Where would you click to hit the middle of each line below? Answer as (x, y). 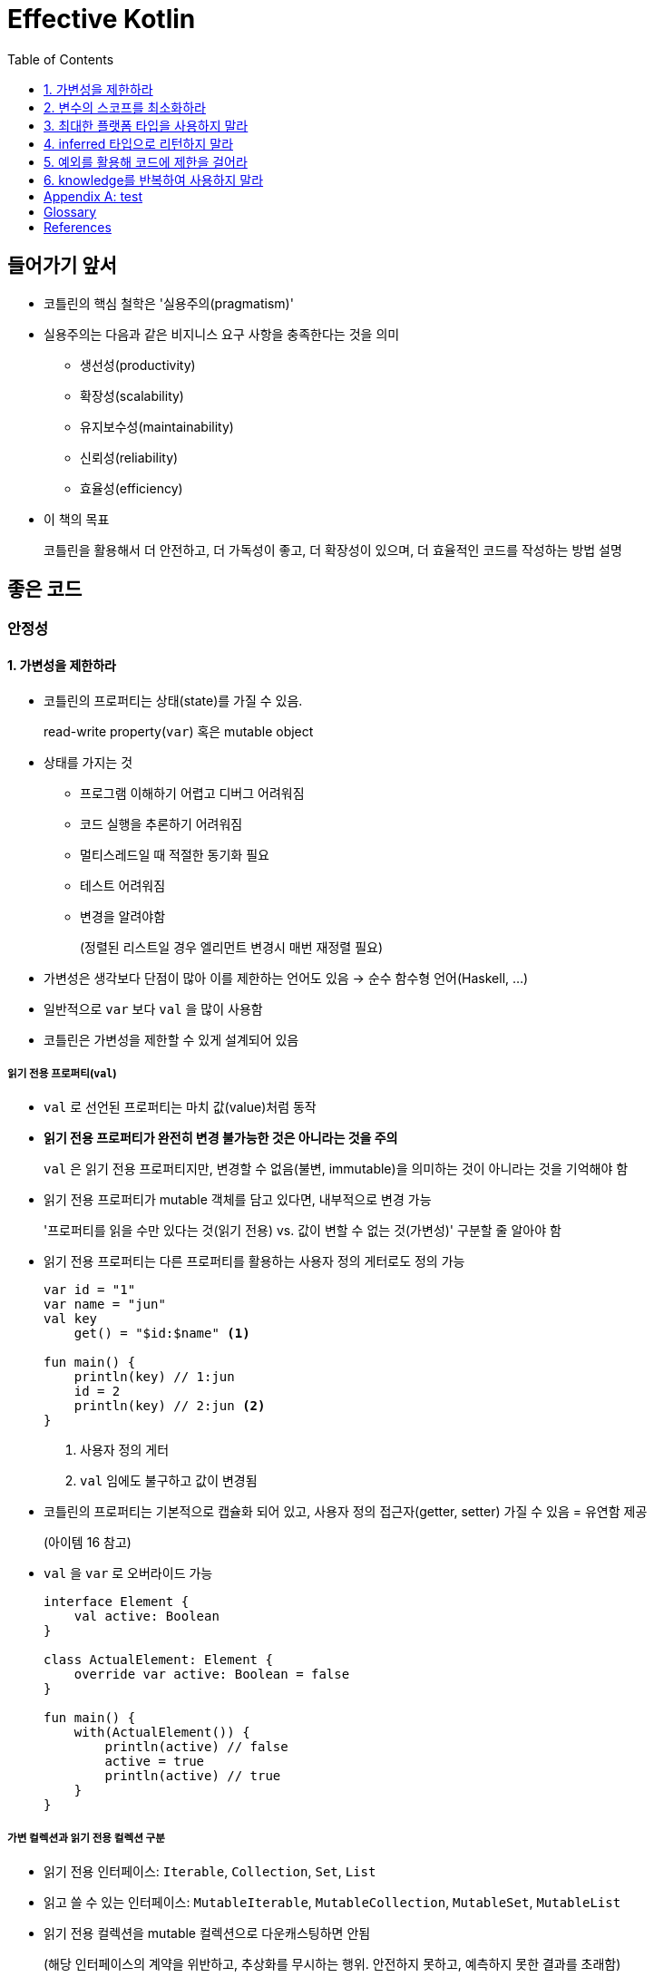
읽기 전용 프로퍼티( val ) (62, 1074)
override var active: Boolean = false (212, 1675)
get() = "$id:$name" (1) (162, 1334)
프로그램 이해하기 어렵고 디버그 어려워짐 (192, 793)
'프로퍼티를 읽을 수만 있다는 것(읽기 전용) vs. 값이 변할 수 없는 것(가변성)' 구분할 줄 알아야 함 (303, 1231)
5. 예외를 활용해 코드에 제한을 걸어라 (146, 161)
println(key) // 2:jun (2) (170, 1406)
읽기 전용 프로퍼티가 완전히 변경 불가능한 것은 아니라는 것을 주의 (221, 1138)
